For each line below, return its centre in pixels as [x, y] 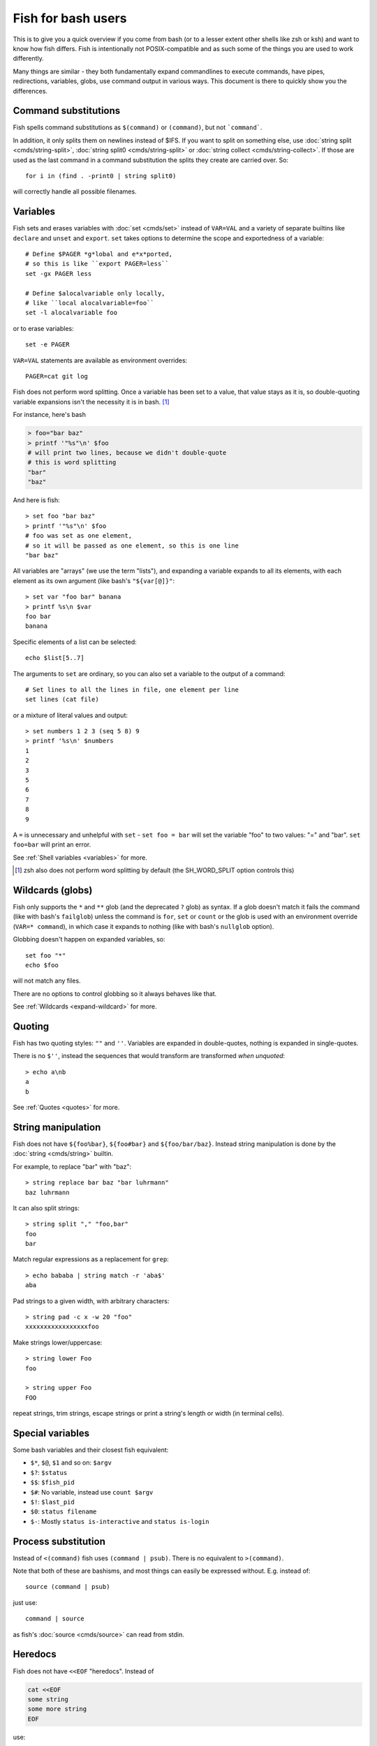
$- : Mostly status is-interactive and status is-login [120, 1521]
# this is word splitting [72, 462]
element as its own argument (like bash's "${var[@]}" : [94, 580]
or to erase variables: [44, 328]
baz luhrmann [47, 1192]
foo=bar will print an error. [52, 844]
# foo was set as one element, [79, 536]
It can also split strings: [46, 1208]
